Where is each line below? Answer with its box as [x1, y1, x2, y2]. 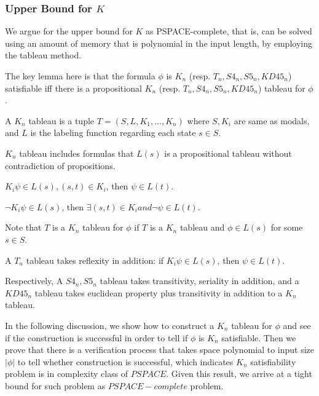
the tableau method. [5, 49, 82, 61]
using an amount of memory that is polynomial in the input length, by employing [5, 36, 312, 49]
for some [270, 221, 303, 234]
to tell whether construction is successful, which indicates [17, 355, 234, 368]
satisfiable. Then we [221, 331, 296, 344]
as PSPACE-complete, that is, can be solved [146, 25, 312, 38]
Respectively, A [5, 274, 63, 287]
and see [283, 319, 311, 331]
